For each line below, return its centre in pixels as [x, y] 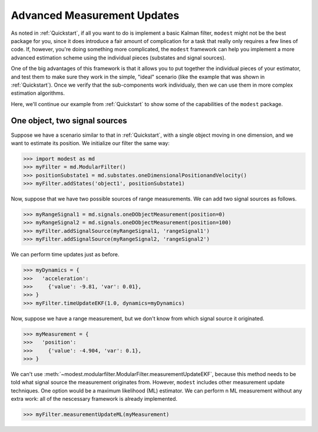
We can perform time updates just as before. [65, 255]
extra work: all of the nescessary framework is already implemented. [94, 399]
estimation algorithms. [38, 93]
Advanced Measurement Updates [95, 15]
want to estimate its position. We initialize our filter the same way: [90, 143]
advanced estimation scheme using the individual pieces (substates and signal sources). [118, 57]
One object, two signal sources [69, 121]
